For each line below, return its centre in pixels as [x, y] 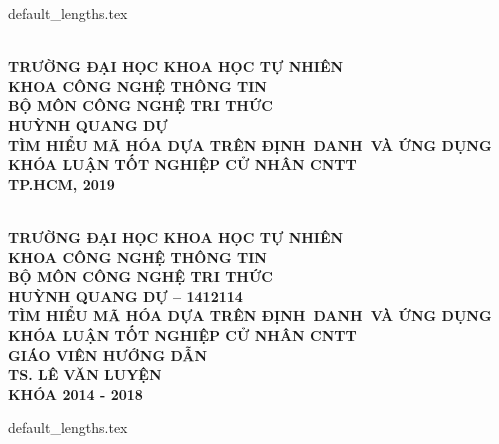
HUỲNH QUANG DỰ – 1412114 [125, 295]
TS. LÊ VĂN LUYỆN [85, 374]
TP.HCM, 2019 [61, 183]
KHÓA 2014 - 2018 [75, 393]
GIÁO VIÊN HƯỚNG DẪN [108, 354]
